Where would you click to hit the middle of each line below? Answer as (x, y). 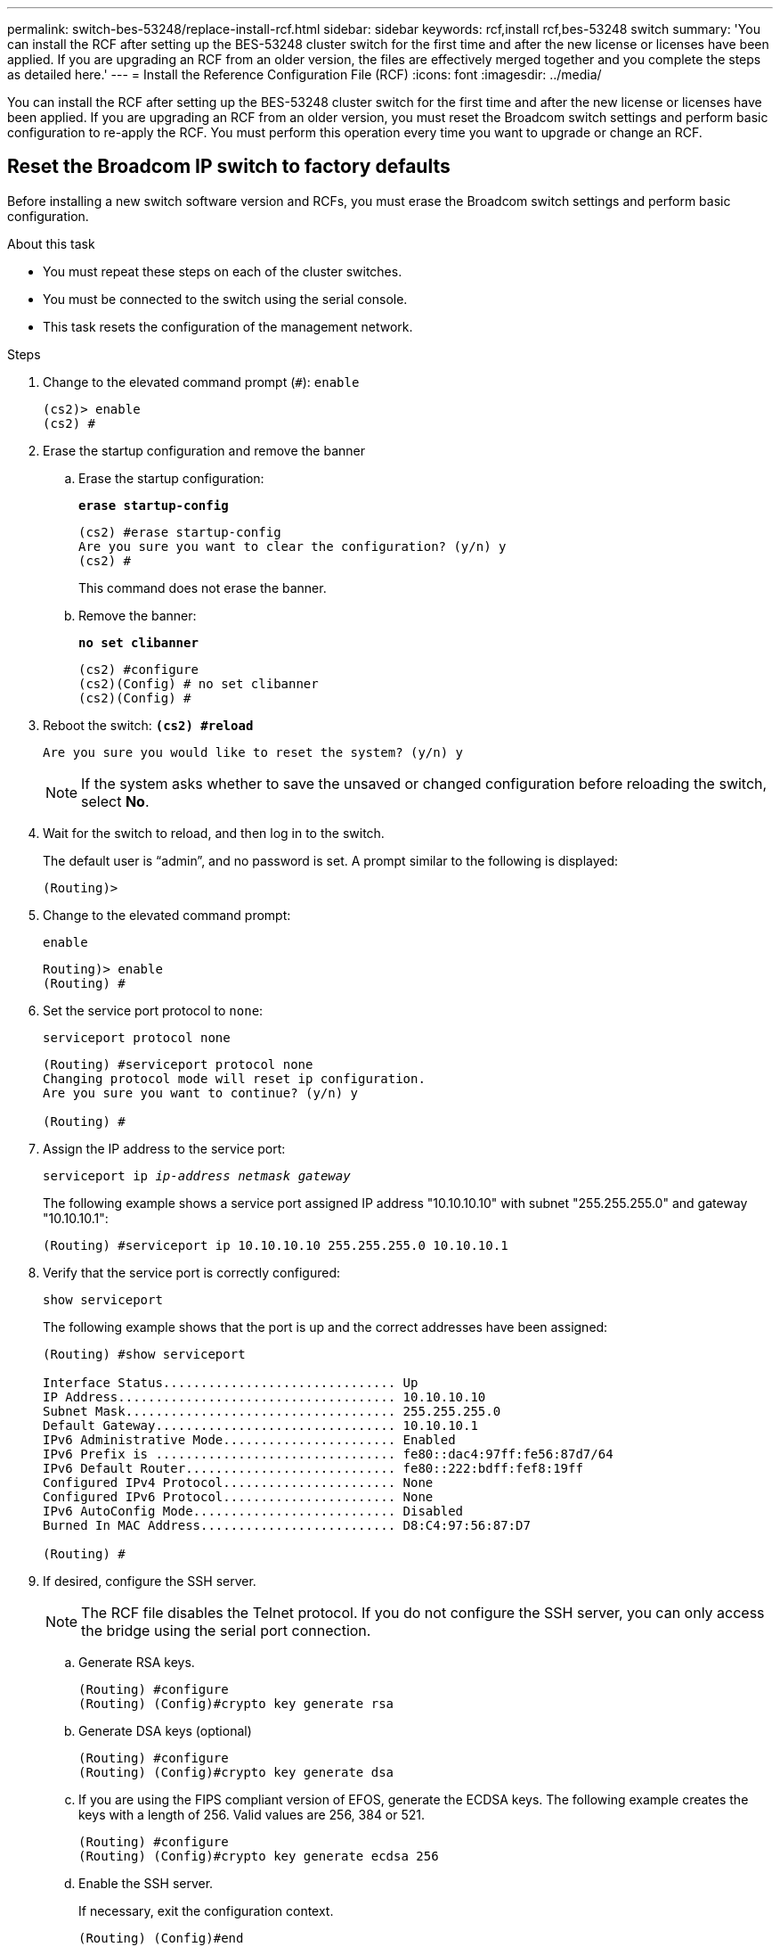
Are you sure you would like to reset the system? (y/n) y (253, 752)
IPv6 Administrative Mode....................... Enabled (249, 1439)
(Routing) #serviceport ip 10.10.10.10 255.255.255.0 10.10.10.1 (276, 1245)
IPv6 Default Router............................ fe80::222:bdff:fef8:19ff (313, 1468)
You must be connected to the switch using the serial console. (225, 299)
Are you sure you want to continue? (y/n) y (201, 1093)
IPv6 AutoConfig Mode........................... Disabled (253, 1511)
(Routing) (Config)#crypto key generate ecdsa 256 (259, 1856)
